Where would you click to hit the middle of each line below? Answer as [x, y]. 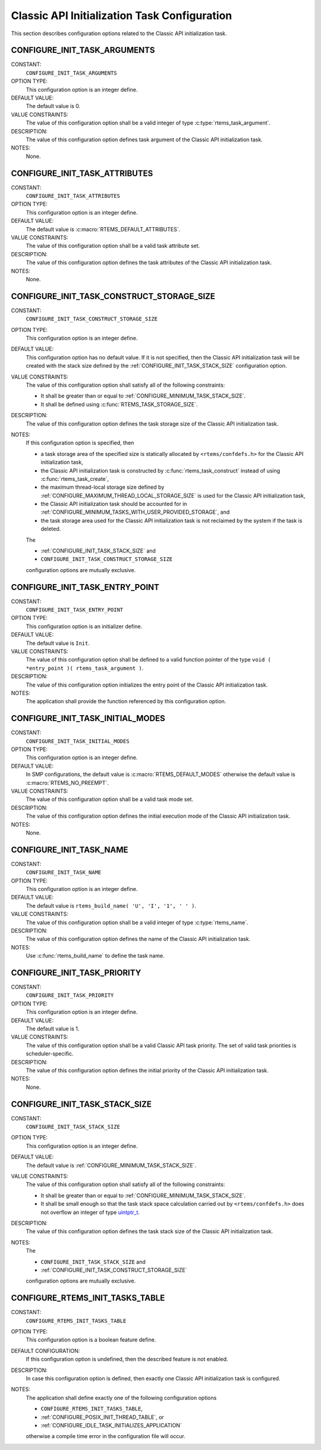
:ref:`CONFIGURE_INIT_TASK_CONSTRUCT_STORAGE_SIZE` [114, 1270]
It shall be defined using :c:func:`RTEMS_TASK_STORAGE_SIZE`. [119, 404]
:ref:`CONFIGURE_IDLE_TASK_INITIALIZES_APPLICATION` [111, 1425]
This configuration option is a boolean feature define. [91, 1340]
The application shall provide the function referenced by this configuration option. [126, 701]
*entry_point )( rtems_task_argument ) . [85, 668]
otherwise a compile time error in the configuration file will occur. [106, 1436]
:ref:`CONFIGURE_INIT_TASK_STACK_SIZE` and [98, 551]
